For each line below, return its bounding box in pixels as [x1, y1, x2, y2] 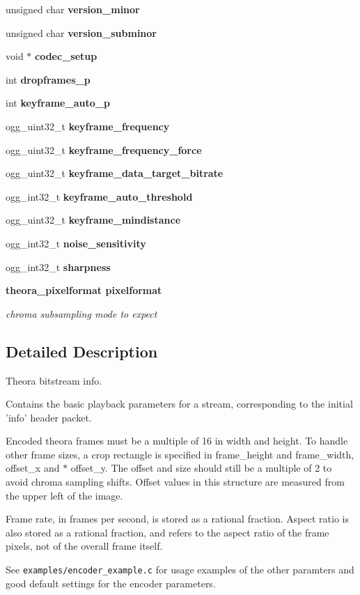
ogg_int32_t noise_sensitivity [6, 235, 146, 250]
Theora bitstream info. [6, 373, 102, 387]
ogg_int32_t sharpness [6, 259, 111, 274]
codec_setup [35, 49, 97, 63]
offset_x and [6, 461, 60, 475]
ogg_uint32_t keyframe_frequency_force [6, 142, 202, 157]
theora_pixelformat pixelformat [6, 283, 162, 297]
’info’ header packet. [6, 410, 92, 424]
